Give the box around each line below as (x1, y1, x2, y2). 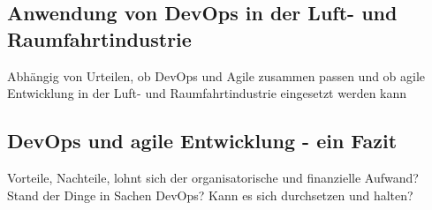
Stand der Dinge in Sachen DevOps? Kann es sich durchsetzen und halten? (7, 185, 413, 204)
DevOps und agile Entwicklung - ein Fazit (7, 127, 398, 154)
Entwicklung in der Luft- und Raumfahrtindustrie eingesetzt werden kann (7, 84, 407, 102)
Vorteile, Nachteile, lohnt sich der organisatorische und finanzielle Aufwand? (7, 168, 419, 186)
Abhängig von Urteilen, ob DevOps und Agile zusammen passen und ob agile (7, 66, 426, 85)
